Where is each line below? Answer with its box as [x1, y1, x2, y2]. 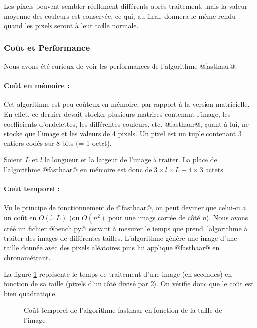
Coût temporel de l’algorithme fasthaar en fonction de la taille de [24, 305, 222, 315]
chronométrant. [4, 252, 51, 262]
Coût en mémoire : [4, 80, 70, 91]
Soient [4, 154, 23, 165]
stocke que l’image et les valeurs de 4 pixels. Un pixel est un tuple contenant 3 [4, 128, 242, 139]
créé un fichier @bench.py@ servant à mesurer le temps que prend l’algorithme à [4, 223, 248, 233]
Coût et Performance [4, 41, 90, 53]
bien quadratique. [4, 288, 57, 298]
